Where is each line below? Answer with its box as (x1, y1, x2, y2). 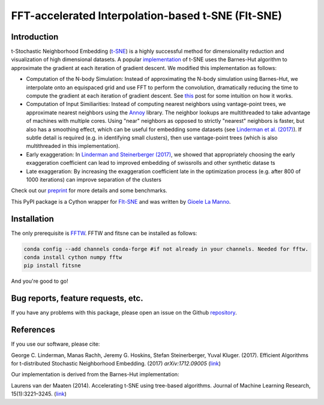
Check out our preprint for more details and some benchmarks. (11, 187, 167, 194)
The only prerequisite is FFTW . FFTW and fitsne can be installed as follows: (11, 229, 197, 237)
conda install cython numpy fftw (23, 253, 122, 261)
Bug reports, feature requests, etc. (11, 294, 143, 304)
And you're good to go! (11, 277, 68, 285)
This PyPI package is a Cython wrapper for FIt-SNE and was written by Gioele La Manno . (11, 198, 231, 205)
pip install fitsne (23, 262, 81, 269)
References (11, 325, 55, 335)
